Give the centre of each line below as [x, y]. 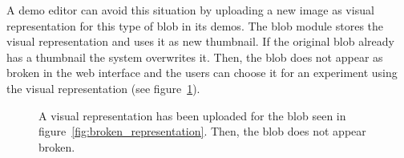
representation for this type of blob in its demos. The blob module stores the [195, 25]
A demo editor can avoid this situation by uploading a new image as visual [190, 10]
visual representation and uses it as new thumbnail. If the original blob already [200, 41]
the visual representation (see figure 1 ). [103, 88]
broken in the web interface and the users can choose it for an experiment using [202, 73]
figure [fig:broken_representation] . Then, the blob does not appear [202, 131]
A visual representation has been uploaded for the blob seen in [192, 115]
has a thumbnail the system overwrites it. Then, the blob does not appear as [195, 57]
